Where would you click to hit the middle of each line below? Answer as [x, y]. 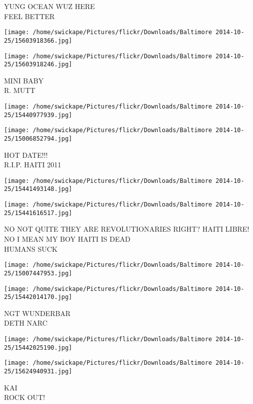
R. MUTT [20, 90]
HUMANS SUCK [31, 248]
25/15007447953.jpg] [38, 273]
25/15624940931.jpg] [38, 371]
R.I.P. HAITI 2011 [33, 165]
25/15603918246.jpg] [38, 65]
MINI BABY [24, 80]
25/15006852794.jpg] [38, 138]
